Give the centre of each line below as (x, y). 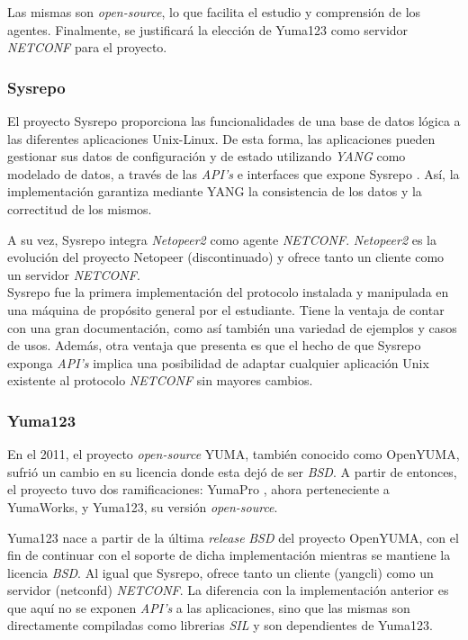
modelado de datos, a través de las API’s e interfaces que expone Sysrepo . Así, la (234, 173)
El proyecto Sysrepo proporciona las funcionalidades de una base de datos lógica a (234, 121)
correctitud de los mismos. (80, 208)
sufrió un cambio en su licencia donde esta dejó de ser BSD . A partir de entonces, (232, 471)
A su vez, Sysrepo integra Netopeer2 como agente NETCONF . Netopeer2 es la (222, 239)
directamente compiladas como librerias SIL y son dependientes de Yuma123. (220, 625)
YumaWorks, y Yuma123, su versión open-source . (143, 506)
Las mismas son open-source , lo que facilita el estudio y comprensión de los (214, 12)
